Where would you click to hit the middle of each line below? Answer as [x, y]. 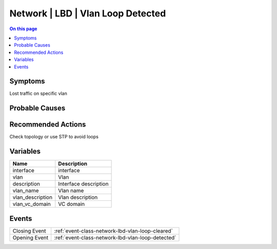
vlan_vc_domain [32, 204]
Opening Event [31, 237]
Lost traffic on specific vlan [38, 94]
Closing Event [29, 231]
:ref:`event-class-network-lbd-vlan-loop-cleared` [114, 231]
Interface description [83, 184]
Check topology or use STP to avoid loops [54, 137]
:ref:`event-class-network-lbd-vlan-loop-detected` [115, 237]
